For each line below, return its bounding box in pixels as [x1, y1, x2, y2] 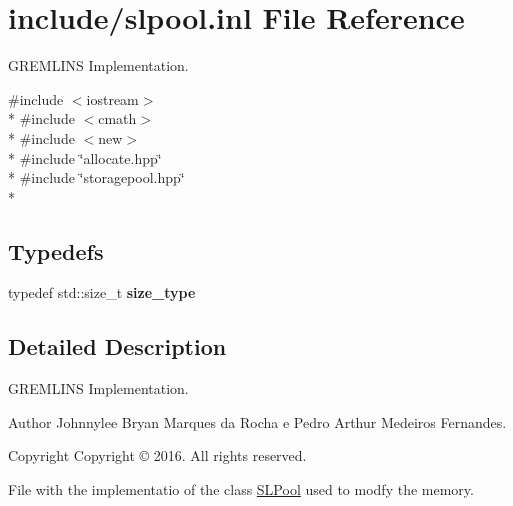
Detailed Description [8, 331, 227, 362]
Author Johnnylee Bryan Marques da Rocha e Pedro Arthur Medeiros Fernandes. [8, 411, 507, 432]
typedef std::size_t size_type [8, 282, 196, 303]
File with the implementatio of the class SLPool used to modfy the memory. [8, 479, 474, 500]
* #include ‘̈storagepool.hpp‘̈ [8, 167, 185, 188]
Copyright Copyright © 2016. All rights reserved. [8, 445, 307, 466]
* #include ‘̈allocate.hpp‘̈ [8, 147, 162, 168]
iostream [86, 88, 139, 109]
